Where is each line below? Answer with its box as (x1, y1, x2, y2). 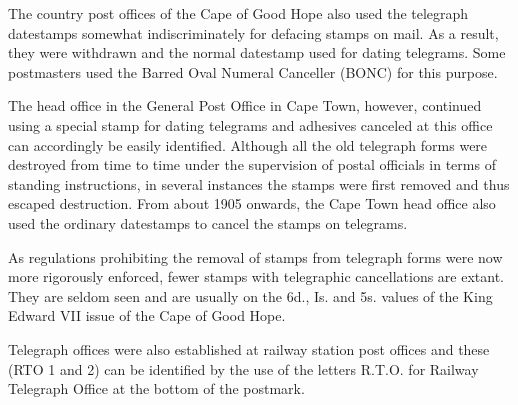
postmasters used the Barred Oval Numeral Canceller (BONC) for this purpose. (8, 61, 498, 82)
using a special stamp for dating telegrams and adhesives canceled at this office (8, 114, 493, 135)
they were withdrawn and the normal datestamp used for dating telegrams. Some (8, 42, 506, 63)
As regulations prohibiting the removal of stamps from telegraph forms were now (8, 246, 503, 267)
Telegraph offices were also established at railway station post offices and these (8, 338, 490, 359)
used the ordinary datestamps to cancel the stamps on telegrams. (8, 212, 408, 233)
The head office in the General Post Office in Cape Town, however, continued (8, 95, 482, 116)
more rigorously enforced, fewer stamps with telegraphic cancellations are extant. (8, 266, 505, 287)
